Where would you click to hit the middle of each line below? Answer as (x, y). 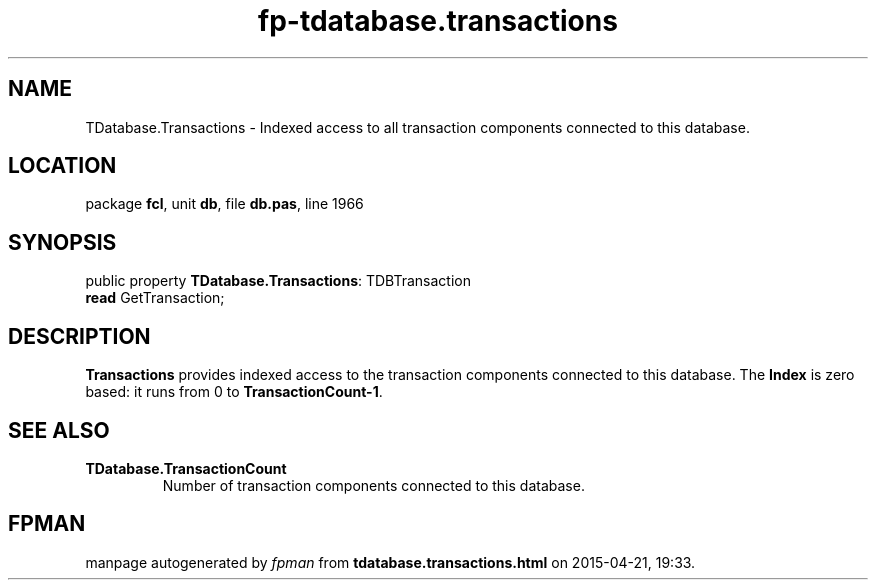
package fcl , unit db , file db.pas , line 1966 (224, 204)
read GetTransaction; (155, 298)
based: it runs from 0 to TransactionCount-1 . (234, 392)
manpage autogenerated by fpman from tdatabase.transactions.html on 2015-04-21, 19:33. (390, 562)
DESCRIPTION (79, 336)
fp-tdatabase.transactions (438, 21)
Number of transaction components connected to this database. (373, 485)
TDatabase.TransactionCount (186, 468)
